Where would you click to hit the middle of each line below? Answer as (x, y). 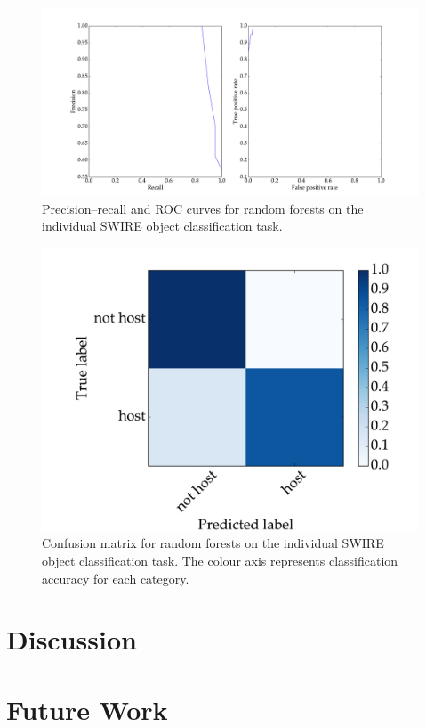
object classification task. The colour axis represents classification (220, 560)
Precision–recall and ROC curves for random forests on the (203, 208)
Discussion (72, 639)
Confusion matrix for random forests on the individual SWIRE (213, 543)
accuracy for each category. (116, 578)
